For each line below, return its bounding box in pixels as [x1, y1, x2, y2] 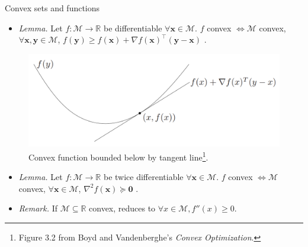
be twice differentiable [103, 171, 184, 183]
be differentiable [103, 21, 162, 34]
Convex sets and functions [5, 2, 100, 14]
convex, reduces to [89, 202, 156, 214]
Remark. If [18, 202, 57, 214]
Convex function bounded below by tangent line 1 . [28, 149, 208, 163]
